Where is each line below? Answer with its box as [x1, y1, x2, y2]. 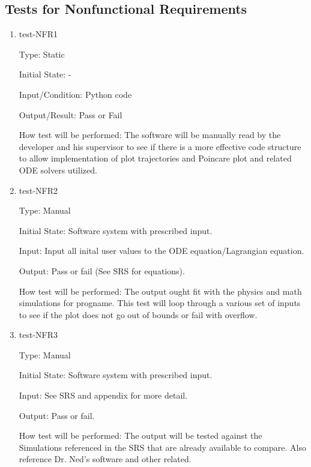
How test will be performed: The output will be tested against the [19, 429, 262, 442]
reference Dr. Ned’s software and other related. [19, 453, 192, 465]
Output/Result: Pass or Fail [19, 108, 122, 121]
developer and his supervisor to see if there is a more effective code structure [19, 140, 301, 152]
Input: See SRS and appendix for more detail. [19, 389, 188, 402]
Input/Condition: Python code [19, 88, 132, 100]
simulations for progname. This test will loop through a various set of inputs [19, 297, 301, 309]
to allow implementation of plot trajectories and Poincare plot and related [19, 152, 292, 164]
